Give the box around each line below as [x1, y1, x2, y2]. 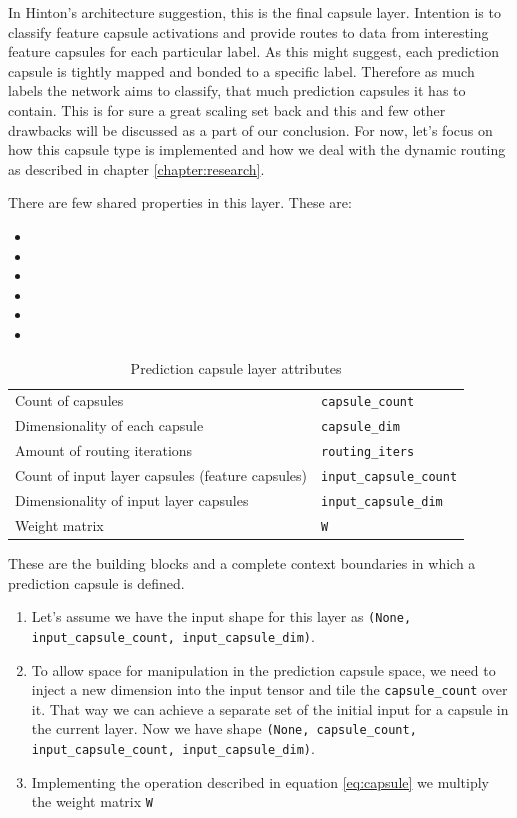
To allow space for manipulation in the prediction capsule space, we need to [31, 659, 496, 680]
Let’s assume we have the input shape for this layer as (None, [31, 606, 412, 627]
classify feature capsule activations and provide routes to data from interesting [8, 21, 489, 42]
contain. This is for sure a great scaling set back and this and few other [8, 99, 446, 120]
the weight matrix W [31, 791, 153, 812]
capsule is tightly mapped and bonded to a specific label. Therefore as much [8, 60, 475, 81]
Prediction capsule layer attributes [130, 357, 342, 378]
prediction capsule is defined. [8, 572, 185, 593]
